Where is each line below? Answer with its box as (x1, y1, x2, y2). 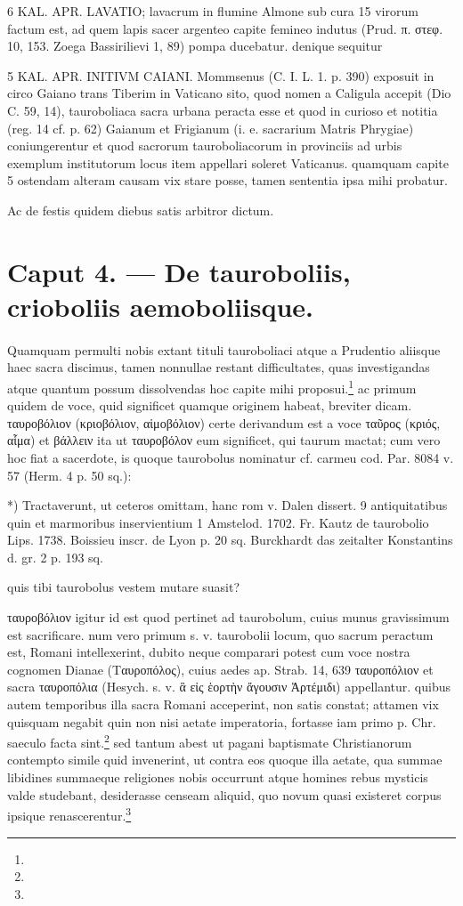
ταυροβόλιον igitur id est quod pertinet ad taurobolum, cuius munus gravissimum (7, 608, 450, 627)
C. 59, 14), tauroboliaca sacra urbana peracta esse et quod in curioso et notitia (7, 101, 438, 119)
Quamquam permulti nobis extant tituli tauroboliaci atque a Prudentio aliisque (7, 340, 441, 359)
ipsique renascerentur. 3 (7, 804, 132, 824)
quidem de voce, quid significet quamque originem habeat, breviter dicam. (7, 396, 412, 415)
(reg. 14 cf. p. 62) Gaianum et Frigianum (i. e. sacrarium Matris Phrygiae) (7, 118, 414, 137)
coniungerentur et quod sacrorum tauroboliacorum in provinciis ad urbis (7, 136, 402, 155)
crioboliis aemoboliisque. (7, 287, 314, 324)
